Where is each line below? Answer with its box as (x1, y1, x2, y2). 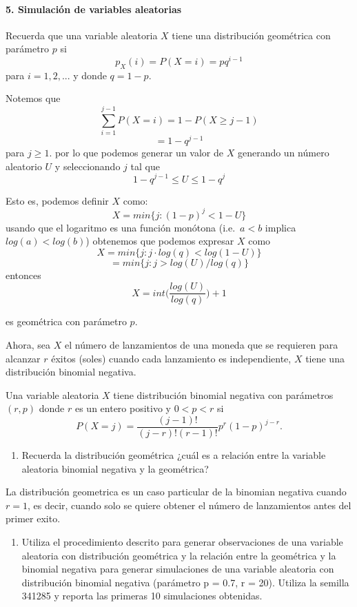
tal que (130, 158, 160, 173)
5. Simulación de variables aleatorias (6, 1, 182, 16)
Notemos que (6, 91, 61, 105)
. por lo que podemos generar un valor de (49, 145, 224, 160)
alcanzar (6, 351, 41, 365)
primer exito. (6, 511, 61, 526)
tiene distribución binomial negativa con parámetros (113, 387, 334, 402)
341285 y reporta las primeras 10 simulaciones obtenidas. (21, 588, 263, 603)
